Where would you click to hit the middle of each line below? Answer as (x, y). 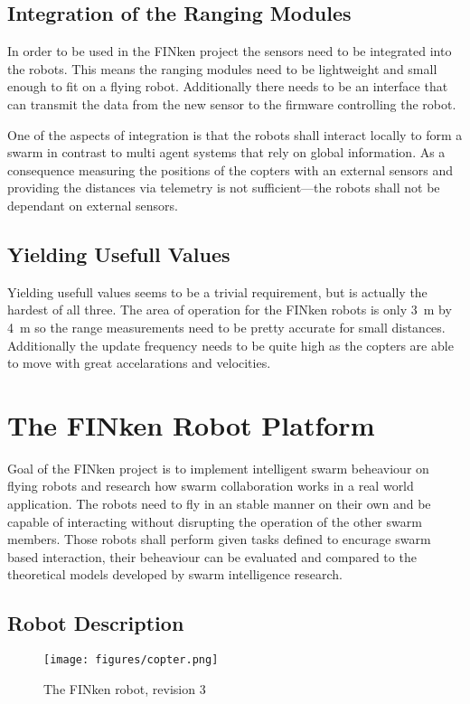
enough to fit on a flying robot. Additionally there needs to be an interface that (228, 86)
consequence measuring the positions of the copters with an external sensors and (230, 169)
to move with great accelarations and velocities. (139, 363)
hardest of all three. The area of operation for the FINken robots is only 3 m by (230, 310)
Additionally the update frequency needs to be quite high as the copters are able (230, 345)
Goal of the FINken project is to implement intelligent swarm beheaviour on (218, 468)
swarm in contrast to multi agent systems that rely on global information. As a (226, 152)
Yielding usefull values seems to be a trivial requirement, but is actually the (217, 291)
